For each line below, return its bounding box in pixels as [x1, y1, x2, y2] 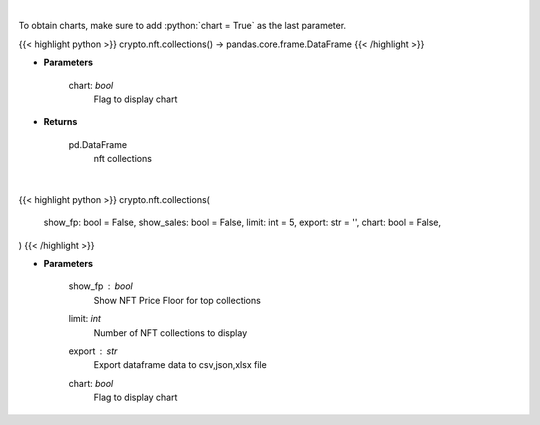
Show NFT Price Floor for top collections [93, 294, 262, 306]
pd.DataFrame [68, 138, 128, 150]
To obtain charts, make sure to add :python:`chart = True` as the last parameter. [18, 20, 347, 32]
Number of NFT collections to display [93, 326, 248, 339]
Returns [43, 116, 78, 128]
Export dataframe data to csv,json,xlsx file [93, 359, 267, 371]
